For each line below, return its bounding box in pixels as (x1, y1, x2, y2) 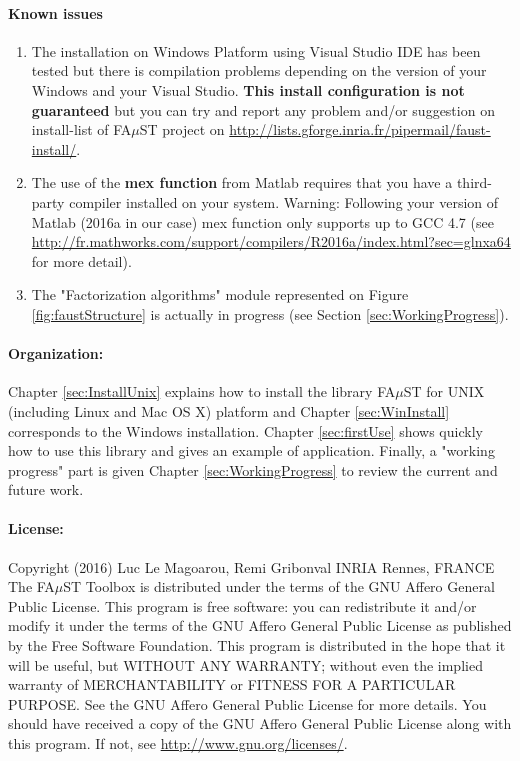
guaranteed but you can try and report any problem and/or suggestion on (31, 99, 495, 120)
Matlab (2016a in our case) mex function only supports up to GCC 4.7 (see (31, 211, 494, 232)
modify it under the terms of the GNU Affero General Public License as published (8, 615, 512, 636)
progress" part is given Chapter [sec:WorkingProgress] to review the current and (8, 459, 498, 480)
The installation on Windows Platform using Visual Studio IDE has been (31, 40, 481, 61)
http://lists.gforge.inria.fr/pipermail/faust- (229, 119, 491, 140)
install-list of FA (31, 119, 132, 140)
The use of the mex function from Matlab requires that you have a (31, 172, 453, 193)
